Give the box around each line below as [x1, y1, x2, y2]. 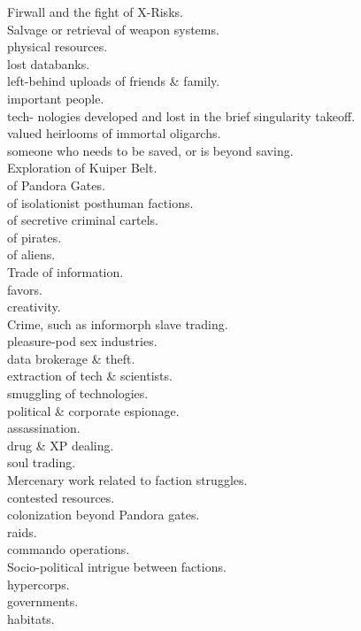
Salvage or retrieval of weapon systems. [7, 19, 219, 38]
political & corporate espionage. [7, 401, 180, 419]
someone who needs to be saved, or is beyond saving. [7, 141, 294, 159]
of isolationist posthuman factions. [7, 193, 194, 212]
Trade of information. [7, 262, 124, 281]
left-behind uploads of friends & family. [7, 72, 220, 90]
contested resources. [7, 488, 115, 506]
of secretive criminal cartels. [7, 211, 158, 229]
